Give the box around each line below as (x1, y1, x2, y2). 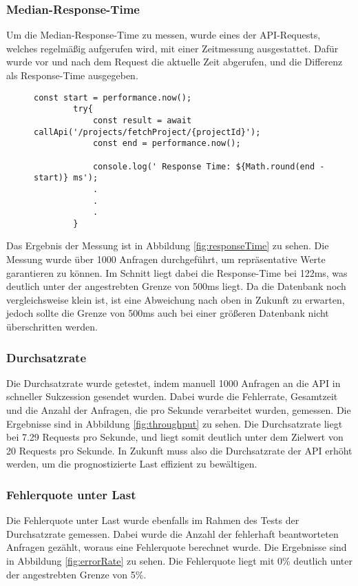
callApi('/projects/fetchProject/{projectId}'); (34, 127, 261, 137)
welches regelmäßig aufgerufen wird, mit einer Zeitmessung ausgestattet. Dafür (6, 41, 339, 55)
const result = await (92, 115, 192, 125)
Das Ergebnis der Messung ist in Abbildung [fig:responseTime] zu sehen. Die (6, 238, 329, 253)
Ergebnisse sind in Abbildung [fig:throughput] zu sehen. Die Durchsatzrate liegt (6, 416, 343, 430)
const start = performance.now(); (34, 92, 192, 103)
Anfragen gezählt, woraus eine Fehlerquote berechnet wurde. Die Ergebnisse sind (6, 540, 347, 554)
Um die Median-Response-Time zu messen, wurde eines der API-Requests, (6, 28, 321, 42)
